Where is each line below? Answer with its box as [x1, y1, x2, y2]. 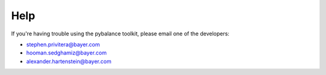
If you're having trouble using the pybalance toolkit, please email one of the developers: [11, 30, 229, 37]
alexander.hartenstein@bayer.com [26, 58, 112, 65]
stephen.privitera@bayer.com [26, 41, 100, 48]
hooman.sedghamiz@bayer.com [26, 49, 107, 56]
